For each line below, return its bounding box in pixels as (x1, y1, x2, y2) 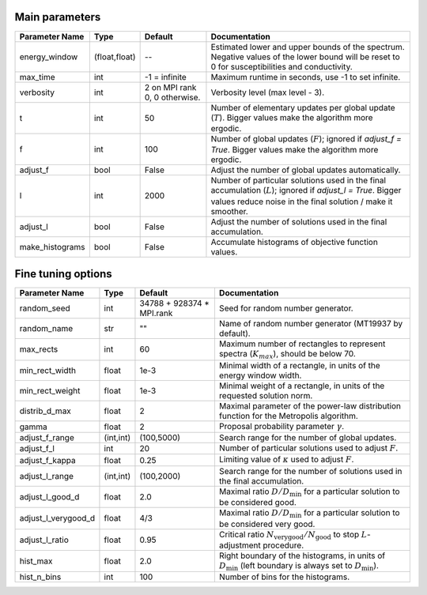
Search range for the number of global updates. (218, 431, 397, 442)
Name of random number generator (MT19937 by (218, 318, 403, 330)
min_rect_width (19, 364, 77, 375)
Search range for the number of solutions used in (218, 465, 402, 476)
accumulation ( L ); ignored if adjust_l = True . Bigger (210, 185, 402, 196)
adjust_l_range (19, 470, 74, 481)
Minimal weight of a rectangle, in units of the (218, 380, 385, 391)
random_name (19, 323, 74, 334)
